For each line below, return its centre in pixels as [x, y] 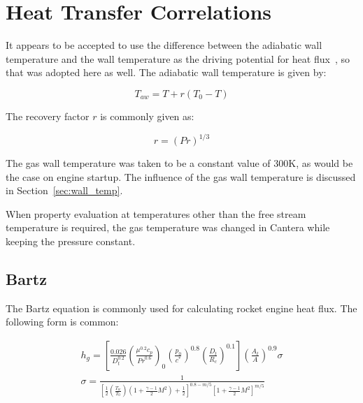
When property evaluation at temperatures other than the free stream [156, 213]
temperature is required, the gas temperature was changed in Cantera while [168, 227]
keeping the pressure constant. [71, 241]
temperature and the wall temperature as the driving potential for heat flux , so [178, 58]
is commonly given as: [147, 116]
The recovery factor [48, 116]
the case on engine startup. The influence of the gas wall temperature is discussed [181, 176]
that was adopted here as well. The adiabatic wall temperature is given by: [166, 72]
